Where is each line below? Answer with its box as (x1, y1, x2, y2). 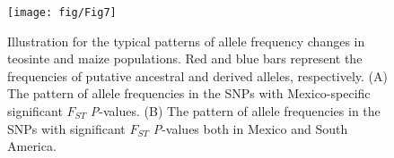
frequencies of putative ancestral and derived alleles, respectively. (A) (7, 66, 388, 85)
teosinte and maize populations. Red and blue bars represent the (7, 49, 363, 68)
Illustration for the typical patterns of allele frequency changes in (7, 31, 365, 50)
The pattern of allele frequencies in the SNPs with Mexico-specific (7, 84, 371, 103)
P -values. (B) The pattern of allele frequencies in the (90, 102, 381, 121)
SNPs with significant (7, 119, 126, 137)
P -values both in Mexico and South (153, 119, 348, 137)
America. (7, 137, 57, 155)
